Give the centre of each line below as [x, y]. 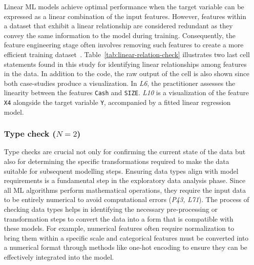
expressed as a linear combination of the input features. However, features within [125, 16]
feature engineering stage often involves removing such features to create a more [124, 45]
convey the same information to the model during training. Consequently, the [120, 35]
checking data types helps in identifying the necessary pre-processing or [111, 209]
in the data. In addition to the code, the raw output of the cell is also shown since [127, 73]
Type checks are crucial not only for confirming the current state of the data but [125, 152]
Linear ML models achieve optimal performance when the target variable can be [124, 6]
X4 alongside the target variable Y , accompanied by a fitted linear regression [117, 102]
